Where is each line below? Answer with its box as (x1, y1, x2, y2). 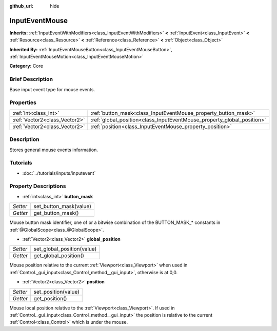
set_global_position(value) (33, 245, 97, 253)
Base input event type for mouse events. (9, 86, 95, 92)
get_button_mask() (33, 210, 79, 217)
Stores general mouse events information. (9, 147, 98, 153)
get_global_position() (33, 252, 85, 259)
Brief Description (9, 76, 53, 83)
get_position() (33, 295, 67, 302)
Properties (9, 99, 37, 106)
